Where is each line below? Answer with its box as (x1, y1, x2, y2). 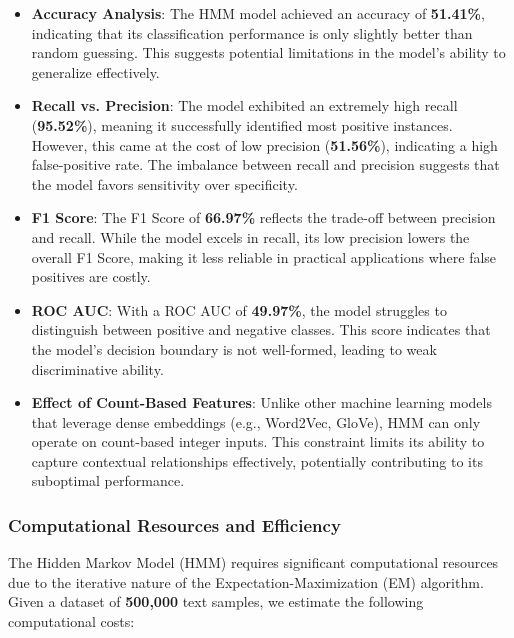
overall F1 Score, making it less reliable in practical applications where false (31, 246, 497, 267)
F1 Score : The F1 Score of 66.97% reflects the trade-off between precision (31, 207, 496, 228)
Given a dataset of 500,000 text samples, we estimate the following (8, 591, 424, 612)
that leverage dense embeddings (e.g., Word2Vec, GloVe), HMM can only (31, 411, 481, 432)
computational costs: (8, 611, 135, 632)
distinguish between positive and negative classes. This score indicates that (31, 319, 491, 340)
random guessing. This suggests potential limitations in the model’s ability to (31, 42, 506, 63)
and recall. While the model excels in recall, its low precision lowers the (31, 226, 470, 247)
